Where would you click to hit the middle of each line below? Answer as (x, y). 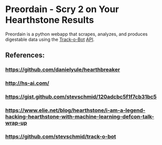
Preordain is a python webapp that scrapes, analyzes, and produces (77, 34)
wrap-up (16, 123)
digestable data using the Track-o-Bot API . (50, 39)
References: (25, 55)
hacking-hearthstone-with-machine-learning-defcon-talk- (80, 117)
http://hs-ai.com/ (27, 83)
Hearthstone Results (50, 20)
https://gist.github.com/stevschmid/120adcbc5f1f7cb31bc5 (81, 97)
